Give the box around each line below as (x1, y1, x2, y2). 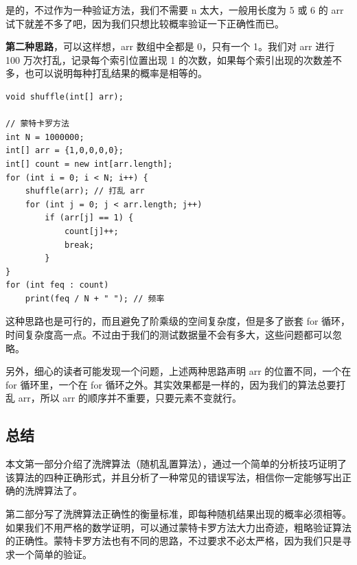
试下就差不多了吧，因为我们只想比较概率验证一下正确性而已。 (5, 16, 284, 30)
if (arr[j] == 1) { (45, 213, 134, 223)
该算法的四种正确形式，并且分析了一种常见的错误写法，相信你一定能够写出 (5, 470, 342, 484)
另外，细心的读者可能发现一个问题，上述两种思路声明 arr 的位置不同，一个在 (5, 364, 352, 378)
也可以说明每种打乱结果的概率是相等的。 (24, 66, 207, 80)
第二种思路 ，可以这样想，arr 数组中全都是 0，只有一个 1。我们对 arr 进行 (5, 39, 335, 54)
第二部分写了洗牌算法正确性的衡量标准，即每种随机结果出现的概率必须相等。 (5, 507, 352, 521)
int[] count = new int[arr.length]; (5, 159, 173, 169)
